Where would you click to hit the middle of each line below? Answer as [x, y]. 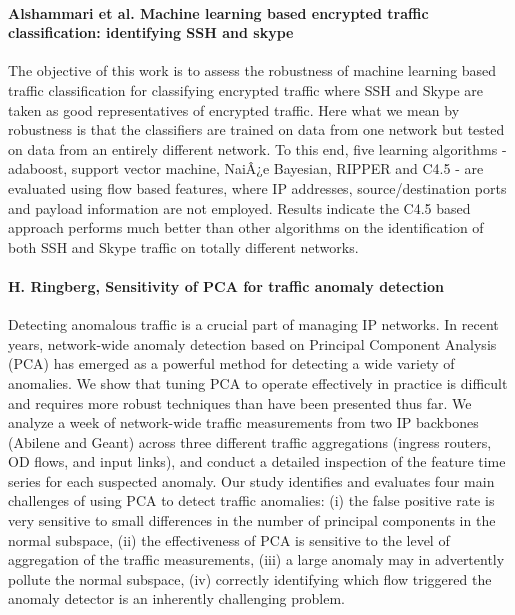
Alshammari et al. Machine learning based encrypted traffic [218, 12]
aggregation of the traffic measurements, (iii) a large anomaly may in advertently [256, 559]
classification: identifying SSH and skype [151, 32]
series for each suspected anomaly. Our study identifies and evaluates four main [251, 480]
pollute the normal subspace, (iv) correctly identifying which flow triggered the [250, 578]
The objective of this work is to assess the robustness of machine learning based [252, 70]
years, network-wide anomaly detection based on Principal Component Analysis [252, 343]
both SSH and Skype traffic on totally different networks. [183, 246]
